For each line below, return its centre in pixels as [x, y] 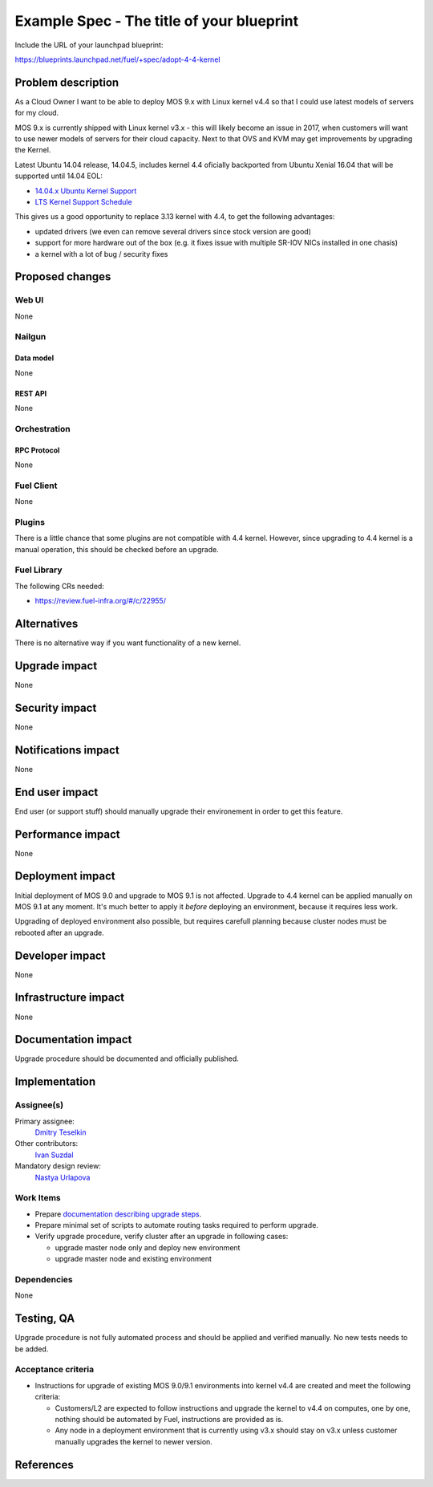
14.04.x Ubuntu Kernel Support [86, 191]
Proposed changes [63, 277]
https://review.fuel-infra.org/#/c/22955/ [100, 601]
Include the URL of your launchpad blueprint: [89, 45]
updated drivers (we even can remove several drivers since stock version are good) [173, 231]
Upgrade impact [56, 666]
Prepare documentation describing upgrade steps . [118, 1214]
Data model [34, 358]
